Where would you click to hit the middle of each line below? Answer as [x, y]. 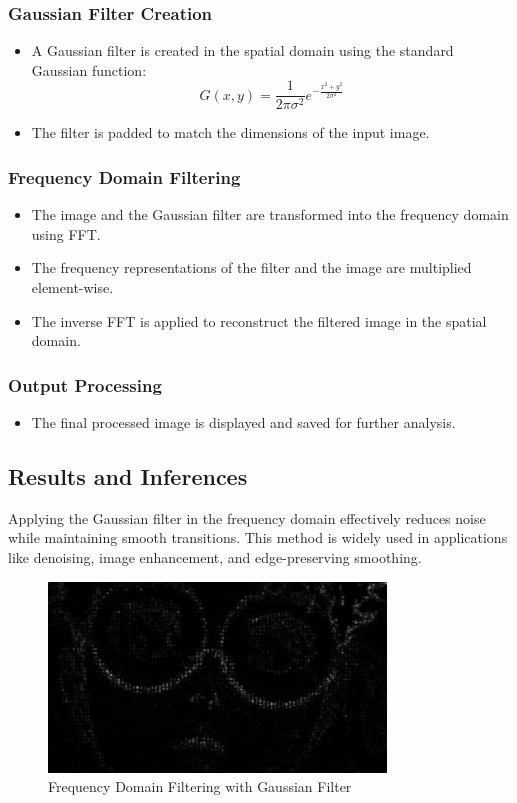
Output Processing [85, 384]
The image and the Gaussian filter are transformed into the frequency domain [270, 214]
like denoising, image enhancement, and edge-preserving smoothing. [215, 557]
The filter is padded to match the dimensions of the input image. [230, 132]
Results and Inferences [128, 476]
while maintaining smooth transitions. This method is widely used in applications [258, 537]
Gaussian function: [89, 69]
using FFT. [66, 233]
